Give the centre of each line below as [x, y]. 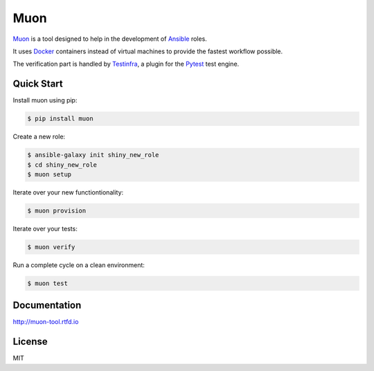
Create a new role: [39, 137]
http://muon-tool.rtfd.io [46, 322]
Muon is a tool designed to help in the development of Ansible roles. [110, 39]
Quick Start [38, 84]
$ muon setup [50, 174]
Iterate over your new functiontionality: [68, 192]
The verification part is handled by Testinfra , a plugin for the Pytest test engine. [126, 64]
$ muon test [48, 283]
